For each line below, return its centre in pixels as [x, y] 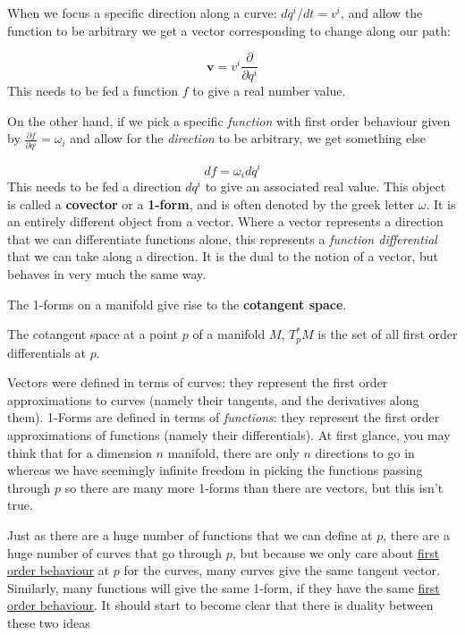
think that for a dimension [80, 452]
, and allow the [381, 13]
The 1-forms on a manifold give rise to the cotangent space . [177, 304]
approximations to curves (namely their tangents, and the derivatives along [213, 399]
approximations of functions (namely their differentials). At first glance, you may [229, 434]
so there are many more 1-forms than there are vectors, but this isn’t [254, 487]
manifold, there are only [233, 452]
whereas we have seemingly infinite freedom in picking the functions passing [215, 470]
